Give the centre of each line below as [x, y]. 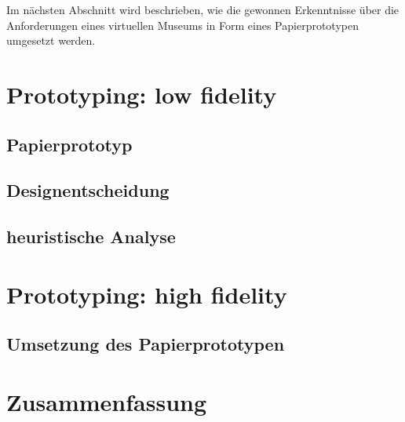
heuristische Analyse [91, 236]
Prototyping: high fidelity [147, 294]
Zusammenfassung [107, 401]
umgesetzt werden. [51, 40]
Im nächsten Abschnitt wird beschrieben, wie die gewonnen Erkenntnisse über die [203, 9]
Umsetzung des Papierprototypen [146, 344]
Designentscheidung [88, 190]
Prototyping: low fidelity [142, 94]
